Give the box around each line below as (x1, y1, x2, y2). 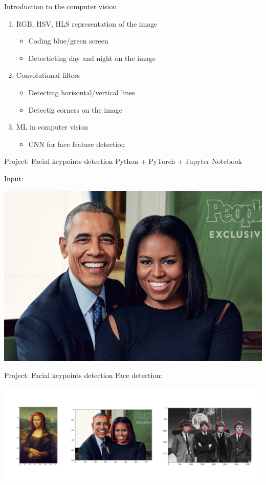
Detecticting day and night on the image (28, 52, 156, 63)
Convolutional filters (16, 70, 80, 80)
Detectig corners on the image (28, 104, 123, 115)
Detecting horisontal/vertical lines (28, 87, 135, 97)
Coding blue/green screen (28, 35, 108, 46)
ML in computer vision (16, 121, 88, 132)
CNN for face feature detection (28, 138, 125, 149)
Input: (4, 173, 24, 183)
